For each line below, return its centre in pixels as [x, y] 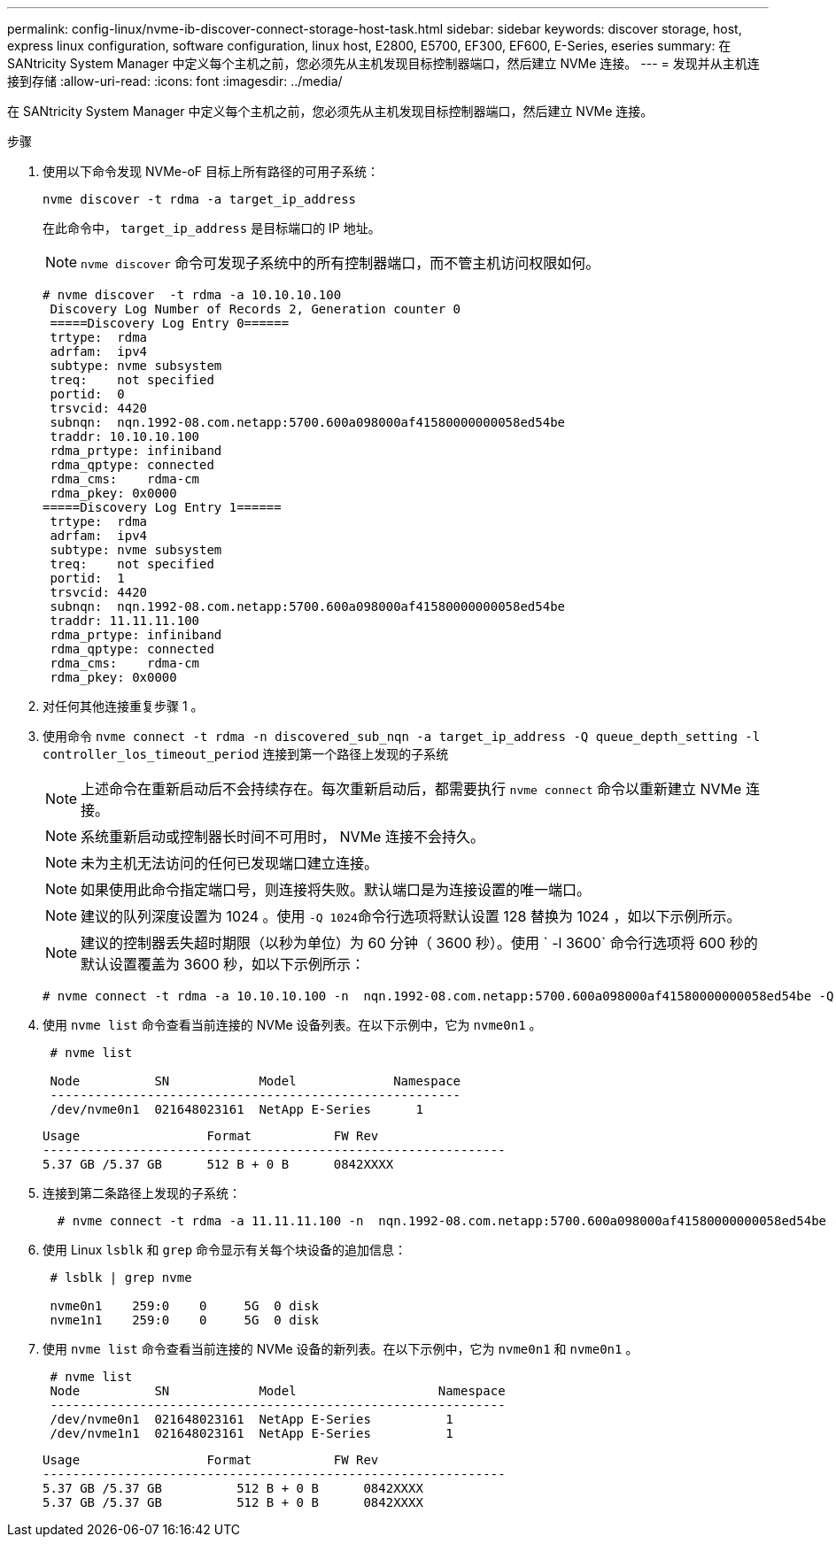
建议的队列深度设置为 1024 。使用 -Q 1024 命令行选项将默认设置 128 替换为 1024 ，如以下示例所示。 [411, 916]
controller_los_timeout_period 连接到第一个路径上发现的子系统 [246, 754]
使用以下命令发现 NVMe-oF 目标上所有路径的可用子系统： [211, 171]
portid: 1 [87, 578]
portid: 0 [87, 394]
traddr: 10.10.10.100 [125, 436]
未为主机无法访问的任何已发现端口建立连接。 [230, 863]
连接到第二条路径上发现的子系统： [142, 1193]
